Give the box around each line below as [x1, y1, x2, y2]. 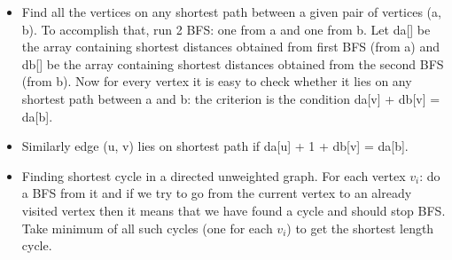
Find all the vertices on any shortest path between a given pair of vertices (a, [21, 3, 441, 20]
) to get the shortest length [286, 218, 434, 237]
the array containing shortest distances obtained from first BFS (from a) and [21, 37, 440, 56]
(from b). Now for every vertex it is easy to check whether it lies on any [21, 72, 412, 91]
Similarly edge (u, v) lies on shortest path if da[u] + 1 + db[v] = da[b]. [21, 137, 409, 155]
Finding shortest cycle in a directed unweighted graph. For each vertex [21, 166, 406, 185]
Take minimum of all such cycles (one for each [21, 218, 273, 237]
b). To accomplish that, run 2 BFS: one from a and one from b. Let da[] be [21, 20, 431, 38]
